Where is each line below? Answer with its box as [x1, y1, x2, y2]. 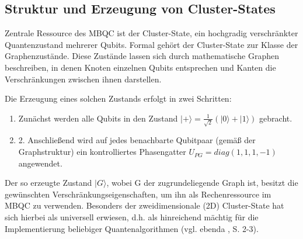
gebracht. [259, 112, 292, 124]
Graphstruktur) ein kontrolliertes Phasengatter [18, 146, 186, 158]
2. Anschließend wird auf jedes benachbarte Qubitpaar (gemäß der [18, 134, 256, 146]
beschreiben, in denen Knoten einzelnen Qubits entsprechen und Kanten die [5, 61, 276, 73]
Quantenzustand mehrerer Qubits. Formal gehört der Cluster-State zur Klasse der [5, 38, 298, 50]
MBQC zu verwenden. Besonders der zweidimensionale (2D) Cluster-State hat [5, 199, 284, 212]
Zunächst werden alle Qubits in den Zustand [18, 112, 178, 124]
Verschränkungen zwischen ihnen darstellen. [5, 72, 162, 85]
